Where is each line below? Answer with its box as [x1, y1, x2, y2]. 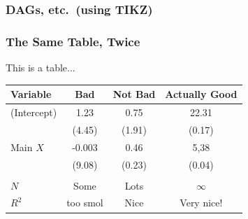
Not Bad [112, 87, 156, 101]
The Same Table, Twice [6, 32, 140, 50]
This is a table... [6, 60, 75, 75]
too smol [66, 195, 103, 210]
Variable [10, 87, 52, 101]
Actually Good [165, 87, 238, 101]
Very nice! [180, 195, 223, 210]
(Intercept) [10, 105, 57, 119]
